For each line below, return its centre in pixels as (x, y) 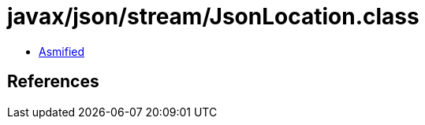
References (53, 82)
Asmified (62, 51)
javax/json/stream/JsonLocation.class (213, 17)
